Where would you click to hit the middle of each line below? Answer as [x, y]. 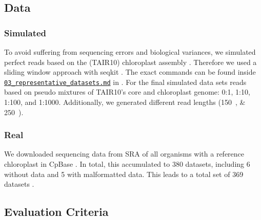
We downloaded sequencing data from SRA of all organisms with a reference [124, 154]
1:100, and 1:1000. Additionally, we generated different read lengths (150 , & [125, 102]
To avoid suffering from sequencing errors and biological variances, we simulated [130, 52]
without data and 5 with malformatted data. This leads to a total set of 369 [124, 174]
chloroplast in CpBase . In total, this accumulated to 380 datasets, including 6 [127, 164]
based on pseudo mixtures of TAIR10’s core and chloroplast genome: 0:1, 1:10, [127, 92]
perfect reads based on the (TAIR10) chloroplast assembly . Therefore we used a [130, 62]
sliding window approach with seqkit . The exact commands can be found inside [130, 72]
